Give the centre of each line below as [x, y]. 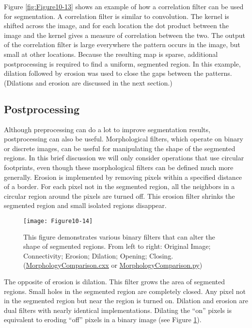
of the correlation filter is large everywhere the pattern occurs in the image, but [122, 44]
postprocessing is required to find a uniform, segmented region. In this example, [122, 63]
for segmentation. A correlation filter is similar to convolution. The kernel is [117, 16]
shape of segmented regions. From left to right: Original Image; [117, 246]
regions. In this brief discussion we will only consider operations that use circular [124, 158]
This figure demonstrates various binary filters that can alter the [119, 236]
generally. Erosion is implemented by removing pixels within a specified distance [123, 177]
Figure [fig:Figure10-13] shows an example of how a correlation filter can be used [124, 6]
